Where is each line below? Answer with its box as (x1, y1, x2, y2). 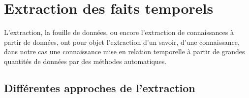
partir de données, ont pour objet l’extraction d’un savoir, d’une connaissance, (4, 36, 240, 47)
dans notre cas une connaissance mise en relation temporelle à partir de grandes (4, 46, 245, 57)
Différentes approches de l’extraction (4, 80, 195, 95)
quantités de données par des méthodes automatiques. (4, 56, 167, 66)
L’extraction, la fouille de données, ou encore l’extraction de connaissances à (4, 27, 234, 37)
